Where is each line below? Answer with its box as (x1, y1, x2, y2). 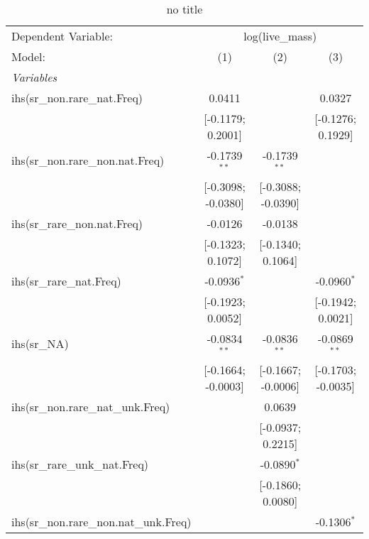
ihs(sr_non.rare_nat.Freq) (11, 89, 143, 106)
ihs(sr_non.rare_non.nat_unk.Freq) (11, 513, 192, 530)
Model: (11, 48, 46, 65)
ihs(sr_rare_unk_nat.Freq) (11, 455, 149, 472)
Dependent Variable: (11, 28, 113, 44)
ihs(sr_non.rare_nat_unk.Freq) (11, 398, 170, 415)
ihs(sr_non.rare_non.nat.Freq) (11, 152, 165, 169)
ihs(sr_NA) (11, 335, 69, 352)
